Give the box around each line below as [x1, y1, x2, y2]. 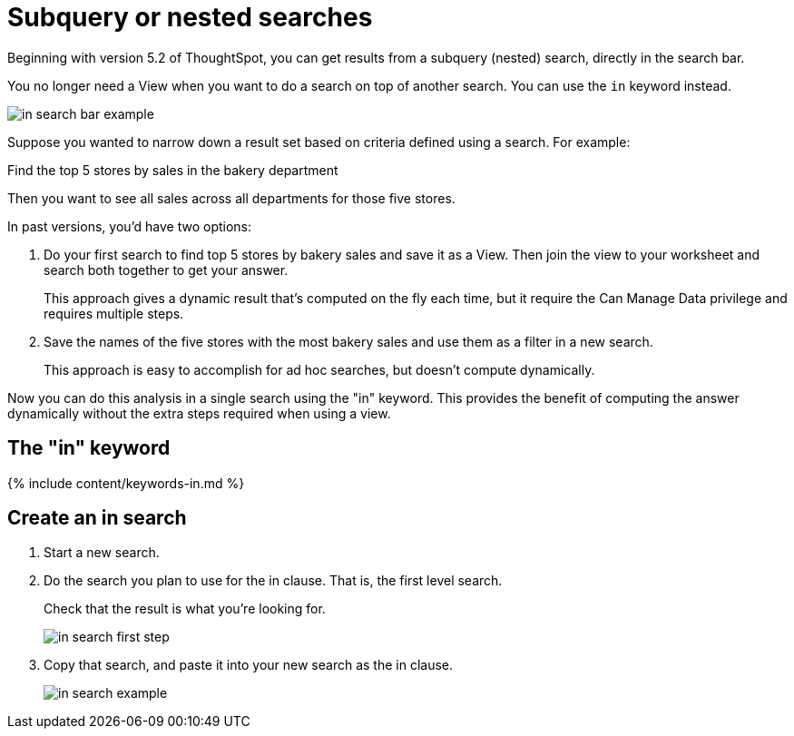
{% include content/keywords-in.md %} [7, 475, 245, 491]
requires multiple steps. [44, 305, 184, 321]
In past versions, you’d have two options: [7, 218, 252, 234]
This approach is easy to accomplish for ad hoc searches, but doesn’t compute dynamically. [44, 361, 595, 378]
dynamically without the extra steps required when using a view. [7, 405, 391, 421]
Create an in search [7, 506, 187, 530]
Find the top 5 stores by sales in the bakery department [7, 162, 338, 178]
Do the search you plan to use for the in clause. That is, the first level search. [44, 573, 503, 589]
